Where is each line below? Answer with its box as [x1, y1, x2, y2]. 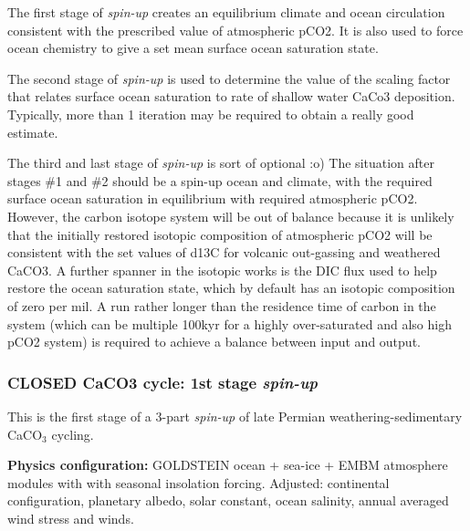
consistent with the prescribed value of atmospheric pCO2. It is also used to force [7, 20, 464, 39]
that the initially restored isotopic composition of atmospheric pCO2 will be [7, 224, 433, 244]
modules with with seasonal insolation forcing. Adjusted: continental [7, 473, 390, 492]
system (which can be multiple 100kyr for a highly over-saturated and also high [7, 314, 452, 333]
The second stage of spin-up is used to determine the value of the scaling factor [7, 68, 451, 88]
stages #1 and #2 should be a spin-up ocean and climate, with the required [7, 171, 433, 190]
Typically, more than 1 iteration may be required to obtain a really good [7, 104, 414, 123]
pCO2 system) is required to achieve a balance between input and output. [7, 332, 421, 351]
